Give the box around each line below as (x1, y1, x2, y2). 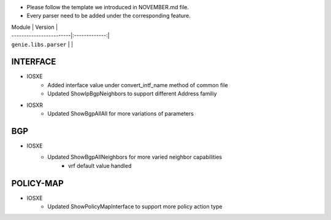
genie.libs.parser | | (11, 41, 74, 48)
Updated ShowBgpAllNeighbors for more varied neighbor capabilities (47, 154, 223, 161)
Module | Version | (11, 23, 58, 31)
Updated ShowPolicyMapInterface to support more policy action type (47, 203, 223, 210)
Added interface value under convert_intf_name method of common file (47, 81, 228, 88)
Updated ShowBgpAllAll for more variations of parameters (47, 110, 194, 117)
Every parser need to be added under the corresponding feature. (26, 12, 191, 20)
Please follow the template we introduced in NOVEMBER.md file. (26, 4, 189, 10)
